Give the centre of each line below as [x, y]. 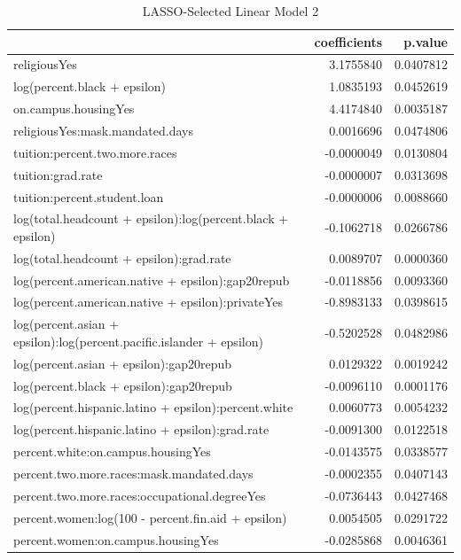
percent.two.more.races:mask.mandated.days [133, 473]
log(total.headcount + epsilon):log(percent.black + [151, 218]
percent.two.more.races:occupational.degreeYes [140, 495]
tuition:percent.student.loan [89, 196]
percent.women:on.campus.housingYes [116, 539]
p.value [426, 41]
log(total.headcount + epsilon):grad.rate [122, 257]
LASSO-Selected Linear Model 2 [230, 11]
